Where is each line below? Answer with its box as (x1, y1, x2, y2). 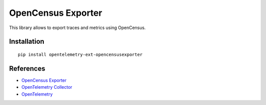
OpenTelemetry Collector (21, 84, 72, 90)
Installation (9, 37, 44, 46)
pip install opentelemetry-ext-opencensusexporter (18, 52, 143, 57)
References (9, 64, 45, 72)
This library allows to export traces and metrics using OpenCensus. (9, 25, 146, 31)
